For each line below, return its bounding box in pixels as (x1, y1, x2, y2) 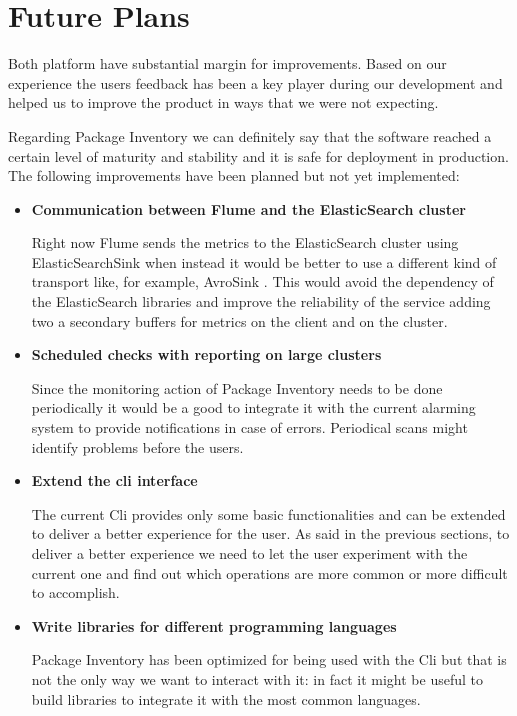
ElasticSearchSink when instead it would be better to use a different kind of (31, 251, 497, 272)
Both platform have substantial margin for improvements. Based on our (8, 53, 447, 74)
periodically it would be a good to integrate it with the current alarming (31, 397, 476, 418)
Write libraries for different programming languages (31, 615, 397, 636)
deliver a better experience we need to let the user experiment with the (31, 543, 468, 563)
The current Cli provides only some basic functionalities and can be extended (31, 503, 506, 524)
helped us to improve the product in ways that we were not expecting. (8, 92, 439, 113)
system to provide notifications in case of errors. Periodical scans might (31, 417, 468, 438)
